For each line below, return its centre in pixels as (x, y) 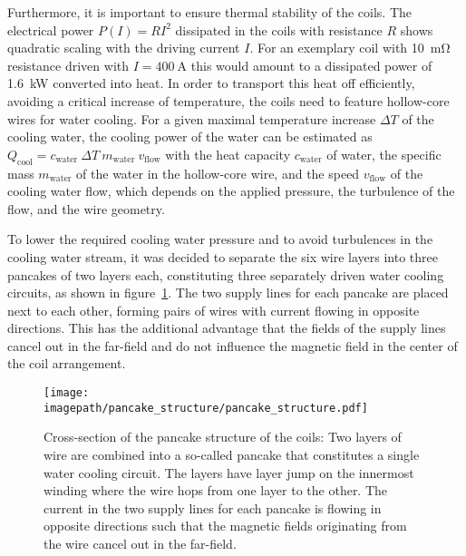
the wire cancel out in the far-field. (140, 543)
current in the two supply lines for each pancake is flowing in (213, 507)
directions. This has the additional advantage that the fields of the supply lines (227, 328)
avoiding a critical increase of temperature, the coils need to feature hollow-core (228, 100)
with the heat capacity (228, 154)
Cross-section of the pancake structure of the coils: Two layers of (223, 437)
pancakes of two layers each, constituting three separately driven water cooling (226, 274)
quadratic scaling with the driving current (124, 48)
